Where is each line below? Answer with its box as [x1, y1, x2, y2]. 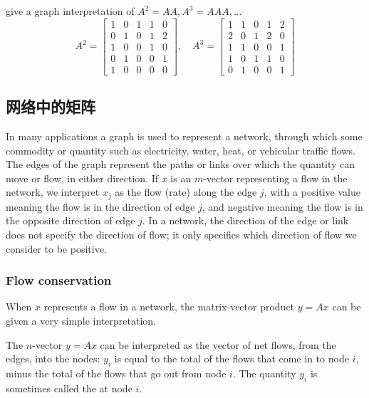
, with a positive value [264, 184, 361, 199]
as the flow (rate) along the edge [115, 184, 257, 199]
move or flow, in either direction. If [6, 170, 159, 185]
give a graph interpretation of [6, 4, 135, 18]
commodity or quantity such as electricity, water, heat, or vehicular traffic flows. [6, 142, 355, 157]
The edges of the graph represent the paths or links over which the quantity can [6, 157, 355, 172]
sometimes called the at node [6, 380, 132, 395]
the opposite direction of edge [6, 213, 135, 228]
